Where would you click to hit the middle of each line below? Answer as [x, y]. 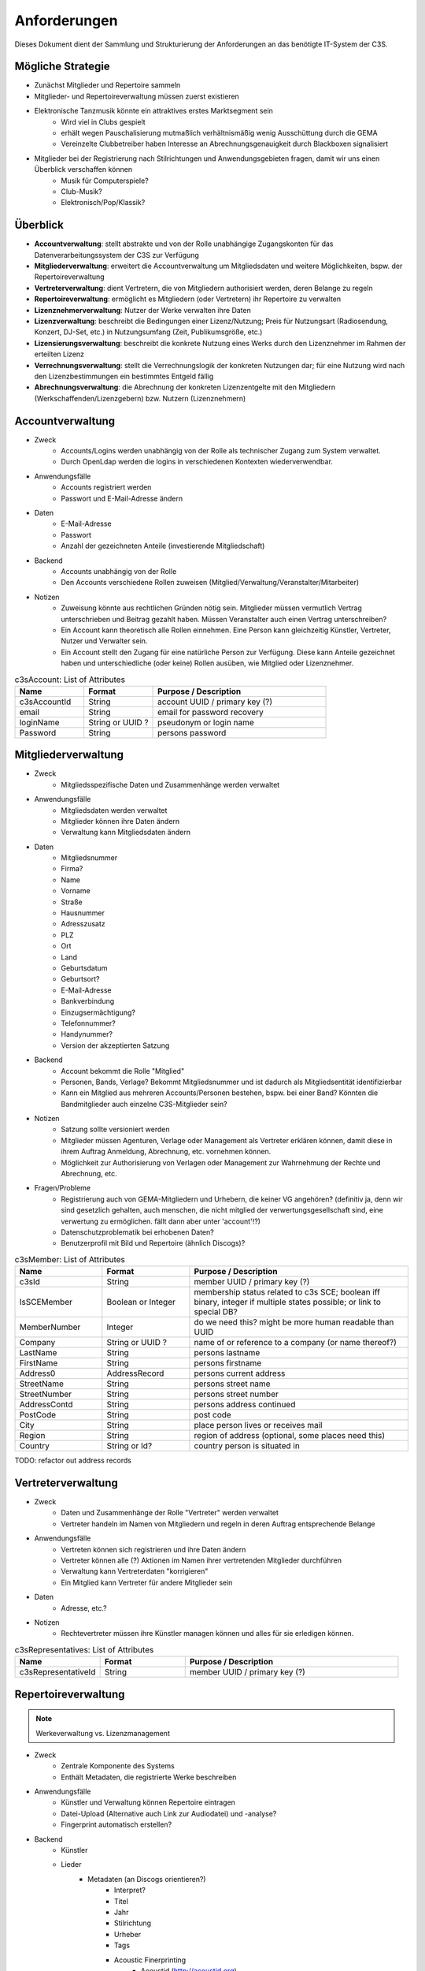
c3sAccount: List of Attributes [70, 680]
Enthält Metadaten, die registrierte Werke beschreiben [149, 1777]
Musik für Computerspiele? [105, 181]
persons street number [236, 1394]
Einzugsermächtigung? [98, 1012]
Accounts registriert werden [106, 487]
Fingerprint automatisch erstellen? [116, 1824]
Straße [72, 902]
